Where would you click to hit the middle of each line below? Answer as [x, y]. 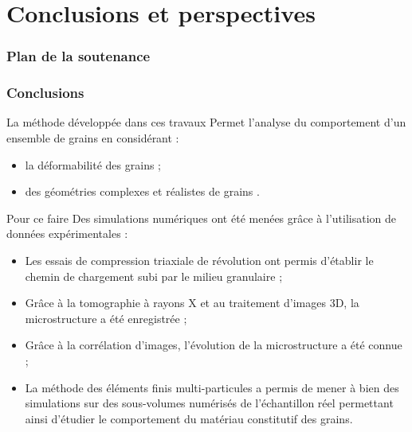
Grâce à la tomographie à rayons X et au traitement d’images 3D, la [192, 303]
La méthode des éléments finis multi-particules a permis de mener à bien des [212, 387]
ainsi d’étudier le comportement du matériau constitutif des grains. [189, 418]
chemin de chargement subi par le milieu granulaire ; [154, 276]
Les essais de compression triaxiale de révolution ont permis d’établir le [199, 260]
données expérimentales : [67, 234]
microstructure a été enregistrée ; [106, 318]
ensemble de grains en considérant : [93, 138]
